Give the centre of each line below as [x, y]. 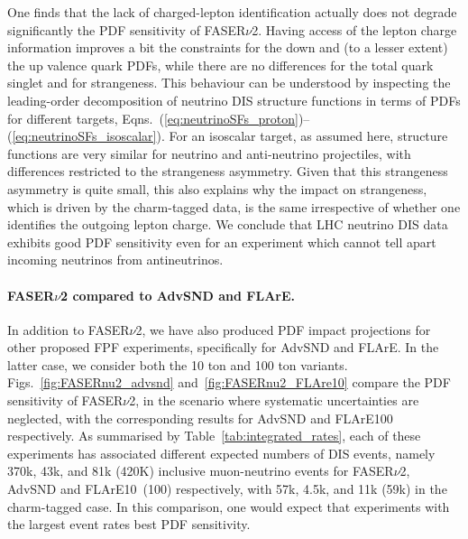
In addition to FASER [69, 329]
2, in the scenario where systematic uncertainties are [274, 400]
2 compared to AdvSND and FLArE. [178, 295]
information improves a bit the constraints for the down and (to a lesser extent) [228, 47]
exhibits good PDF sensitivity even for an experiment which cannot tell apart [222, 242]
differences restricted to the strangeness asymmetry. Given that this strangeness [228, 171]
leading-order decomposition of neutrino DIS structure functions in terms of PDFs [234, 100]
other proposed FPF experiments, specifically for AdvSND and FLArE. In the [223, 347]
